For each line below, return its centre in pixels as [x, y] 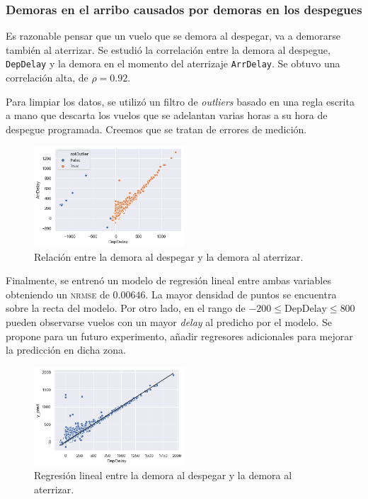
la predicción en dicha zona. [66, 350]
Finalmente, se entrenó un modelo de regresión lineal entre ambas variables [168, 280]
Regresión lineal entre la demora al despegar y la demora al [163, 475]
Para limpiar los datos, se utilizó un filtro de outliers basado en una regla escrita [180, 101]
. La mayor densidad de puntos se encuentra [241, 294]
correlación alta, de [47, 78]
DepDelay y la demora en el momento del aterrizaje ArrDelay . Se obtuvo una [173, 63]
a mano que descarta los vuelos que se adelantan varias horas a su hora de [167, 115]
